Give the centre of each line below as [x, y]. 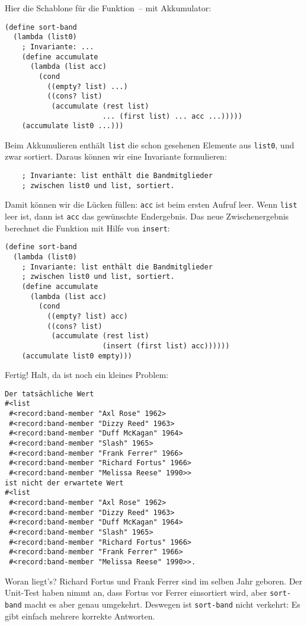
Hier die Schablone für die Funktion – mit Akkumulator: [108, 8]
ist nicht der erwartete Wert [64, 483]
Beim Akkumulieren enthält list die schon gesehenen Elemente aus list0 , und [150, 144]
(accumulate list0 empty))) [77, 356]
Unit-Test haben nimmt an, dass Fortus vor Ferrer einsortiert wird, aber [136, 592]
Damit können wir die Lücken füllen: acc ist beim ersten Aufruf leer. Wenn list [151, 204]
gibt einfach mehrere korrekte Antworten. [80, 616]
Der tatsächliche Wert [49, 394]
